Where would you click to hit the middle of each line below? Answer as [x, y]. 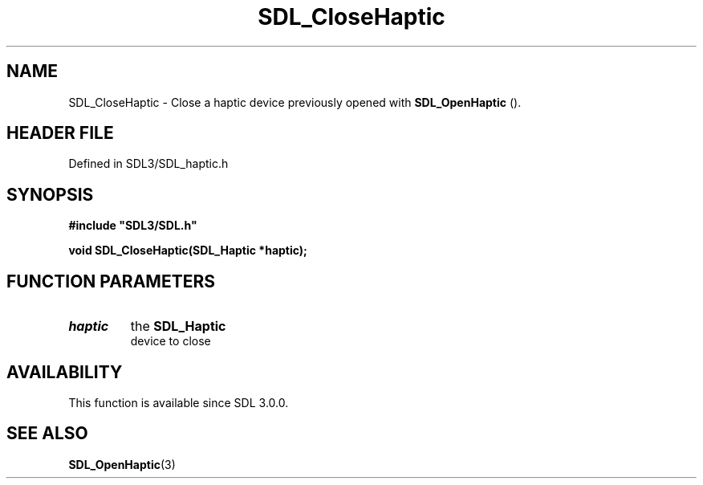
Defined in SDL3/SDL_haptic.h [148, 164]
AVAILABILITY [65, 372]
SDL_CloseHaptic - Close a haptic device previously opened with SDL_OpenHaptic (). [295, 102]
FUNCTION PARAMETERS [111, 281]
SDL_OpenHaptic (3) [122, 464]
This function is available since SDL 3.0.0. [179, 402]
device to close [171, 341]
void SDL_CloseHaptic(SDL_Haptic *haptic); [188, 251]
